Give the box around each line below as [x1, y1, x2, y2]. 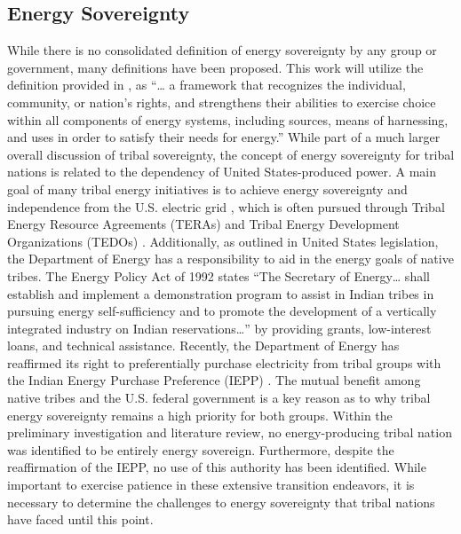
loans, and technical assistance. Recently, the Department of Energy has [7, 336, 400, 355]
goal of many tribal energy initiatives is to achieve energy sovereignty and [7, 179, 408, 198]
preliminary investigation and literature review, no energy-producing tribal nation [7, 423, 452, 442]
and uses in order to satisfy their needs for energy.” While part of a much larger [7, 128, 441, 146]
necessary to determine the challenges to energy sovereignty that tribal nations [7, 492, 435, 511]
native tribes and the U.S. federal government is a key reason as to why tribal [7, 389, 431, 407]
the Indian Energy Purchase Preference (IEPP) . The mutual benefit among [7, 371, 421, 389]
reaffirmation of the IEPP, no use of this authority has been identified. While [7, 458, 426, 476]
